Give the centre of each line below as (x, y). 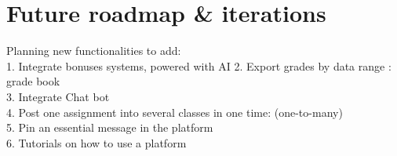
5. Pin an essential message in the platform (110, 127)
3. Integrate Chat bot (58, 96)
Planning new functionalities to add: (94, 51)
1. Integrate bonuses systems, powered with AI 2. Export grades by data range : (199, 65)
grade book (33, 81)
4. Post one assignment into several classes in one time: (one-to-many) (175, 112)
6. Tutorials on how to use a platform (97, 142)
